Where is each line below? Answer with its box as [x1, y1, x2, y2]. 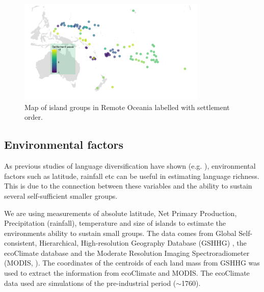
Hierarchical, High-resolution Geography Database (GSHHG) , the [39, 237, 247, 248]
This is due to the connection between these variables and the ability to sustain [4, 180, 252, 191]
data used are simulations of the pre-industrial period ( [4, 277, 176, 288]
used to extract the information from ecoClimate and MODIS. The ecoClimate [4, 268, 250, 278]
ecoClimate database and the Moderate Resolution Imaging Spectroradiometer [4, 247, 250, 258]
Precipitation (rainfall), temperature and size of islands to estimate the [4, 218, 226, 228]
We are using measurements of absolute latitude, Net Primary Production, [4, 207, 237, 218]
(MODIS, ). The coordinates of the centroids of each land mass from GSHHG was [4, 257, 260, 268]
